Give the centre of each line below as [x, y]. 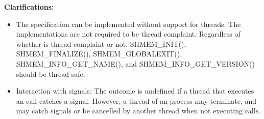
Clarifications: [29, 7]
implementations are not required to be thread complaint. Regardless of [128, 34]
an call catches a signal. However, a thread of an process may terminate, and [136, 100]
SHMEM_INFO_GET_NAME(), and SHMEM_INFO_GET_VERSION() [135, 63]
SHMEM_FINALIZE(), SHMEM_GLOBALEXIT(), [99, 54]
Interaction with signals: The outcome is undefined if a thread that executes [135, 91]
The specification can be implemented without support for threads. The [128, 24]
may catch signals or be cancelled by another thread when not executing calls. [138, 111]
